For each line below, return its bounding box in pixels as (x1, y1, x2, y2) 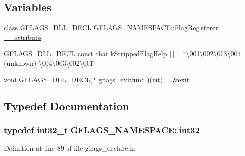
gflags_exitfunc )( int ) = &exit (98, 74, 190, 84)
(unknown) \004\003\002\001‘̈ (4, 58, 95, 68)
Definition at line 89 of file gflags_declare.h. (4, 143, 136, 153)
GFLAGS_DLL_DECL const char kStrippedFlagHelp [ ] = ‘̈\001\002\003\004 (4, 48, 241, 58)
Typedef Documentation (4, 98, 129, 113)
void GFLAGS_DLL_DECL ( (4, 74, 93, 84)
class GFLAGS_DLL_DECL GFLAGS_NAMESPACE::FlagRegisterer (4, 22, 218, 33)
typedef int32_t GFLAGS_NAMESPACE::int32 (4, 123, 200, 136)
